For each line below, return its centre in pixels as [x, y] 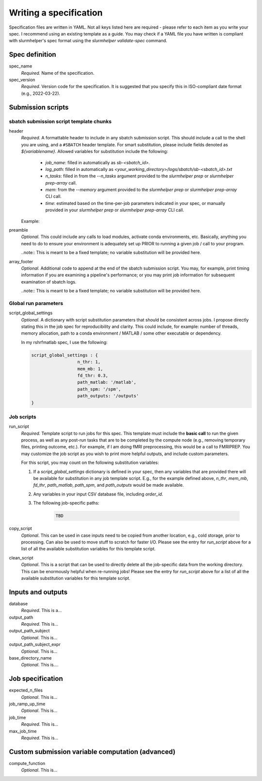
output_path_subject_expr [35, 645]
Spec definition [33, 55]
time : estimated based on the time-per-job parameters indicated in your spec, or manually [135, 203]
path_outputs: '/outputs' [108, 396]
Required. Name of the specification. [58, 73]
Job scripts [23, 417]
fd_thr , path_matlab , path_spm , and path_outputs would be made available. [108, 485]
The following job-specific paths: [66, 503]
